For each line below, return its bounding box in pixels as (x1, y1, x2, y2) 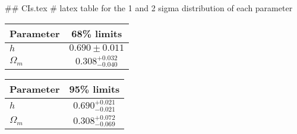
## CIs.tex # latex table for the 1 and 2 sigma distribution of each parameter (5, 2, 293, 14)
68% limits (71, 26, 122, 40)
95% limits (69, 82, 120, 96)
